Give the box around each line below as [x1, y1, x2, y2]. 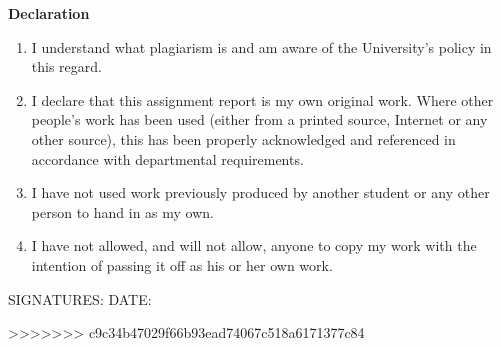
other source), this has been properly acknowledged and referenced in [31, 128, 456, 149]
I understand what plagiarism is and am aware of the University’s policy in [31, 36, 492, 57]
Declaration [8, 3, 90, 23]
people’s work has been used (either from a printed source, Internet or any [31, 109, 488, 130]
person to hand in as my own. [31, 201, 214, 222]
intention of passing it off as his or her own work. [31, 254, 333, 275]
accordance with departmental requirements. [31, 148, 304, 169]
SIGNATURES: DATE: [8, 288, 152, 309]
